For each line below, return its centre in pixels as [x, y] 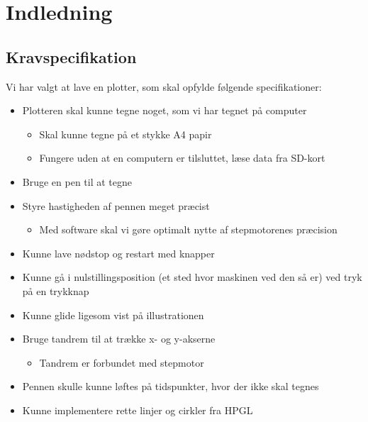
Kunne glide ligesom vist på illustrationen [113, 315]
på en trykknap [56, 290]
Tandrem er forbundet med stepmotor [122, 362]
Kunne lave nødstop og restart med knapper [118, 253]
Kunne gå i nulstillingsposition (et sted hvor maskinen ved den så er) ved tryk [192, 277]
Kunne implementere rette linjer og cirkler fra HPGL [138, 410]
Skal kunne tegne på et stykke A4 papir [126, 134]
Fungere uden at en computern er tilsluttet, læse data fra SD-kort [182, 158]
